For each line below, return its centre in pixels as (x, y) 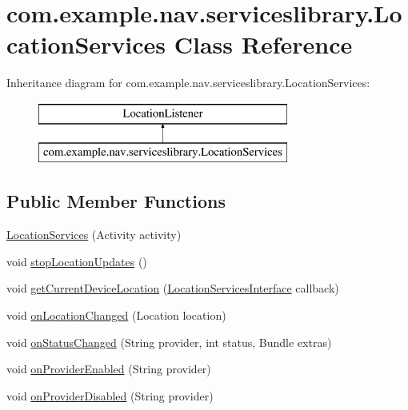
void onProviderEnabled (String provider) (109, 369)
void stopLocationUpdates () (77, 261)
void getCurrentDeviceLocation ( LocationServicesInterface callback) (173, 288)
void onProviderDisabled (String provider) (110, 395)
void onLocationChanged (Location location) (116, 315)
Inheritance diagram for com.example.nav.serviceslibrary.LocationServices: (188, 83)
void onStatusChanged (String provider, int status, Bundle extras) (169, 342)
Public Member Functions (116, 201)
